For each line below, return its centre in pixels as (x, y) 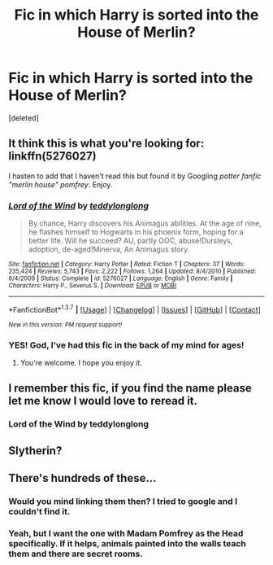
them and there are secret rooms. (76, 554)
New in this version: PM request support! (65, 324)
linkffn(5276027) (52, 156)
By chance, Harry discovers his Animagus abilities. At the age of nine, (145, 223)
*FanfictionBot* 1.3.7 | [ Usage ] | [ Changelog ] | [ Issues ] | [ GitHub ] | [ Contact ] (135, 309)
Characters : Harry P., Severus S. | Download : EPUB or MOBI (93, 286)
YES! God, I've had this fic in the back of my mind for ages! (126, 345)
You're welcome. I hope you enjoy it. (81, 363)
